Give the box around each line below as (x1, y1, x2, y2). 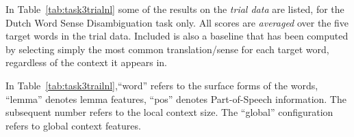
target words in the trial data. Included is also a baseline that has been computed (5, 29, 349, 43)
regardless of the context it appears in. (5, 55, 168, 70)
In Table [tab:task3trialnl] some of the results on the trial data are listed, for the (5, 2, 344, 16)
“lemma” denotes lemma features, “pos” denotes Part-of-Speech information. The (5, 91, 346, 106)
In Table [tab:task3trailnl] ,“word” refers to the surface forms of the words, (5, 78, 318, 92)
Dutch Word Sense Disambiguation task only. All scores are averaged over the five (5, 15, 349, 29)
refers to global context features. (5, 118, 141, 132)
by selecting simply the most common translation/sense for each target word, (5, 42, 329, 56)
